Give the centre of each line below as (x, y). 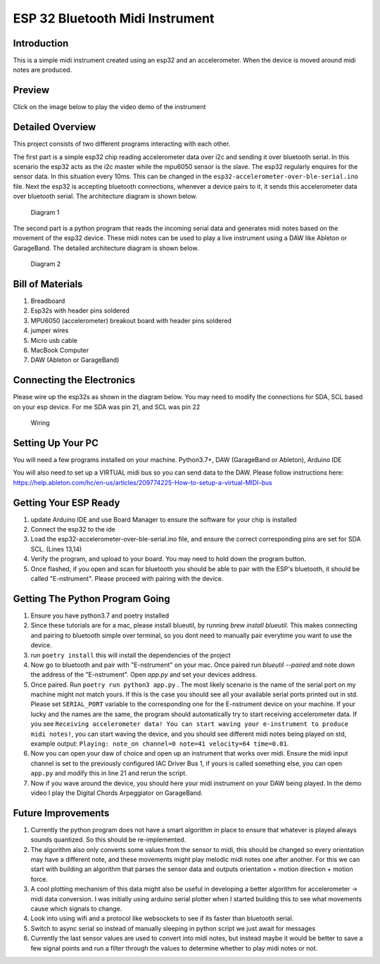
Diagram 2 (46, 264)
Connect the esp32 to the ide (73, 530)
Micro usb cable (54, 340)
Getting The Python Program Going (91, 599)
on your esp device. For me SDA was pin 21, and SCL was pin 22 (107, 407)
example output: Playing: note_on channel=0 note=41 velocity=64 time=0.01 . (160, 744)
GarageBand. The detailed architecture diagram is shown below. (106, 248)
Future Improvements (61, 813)
